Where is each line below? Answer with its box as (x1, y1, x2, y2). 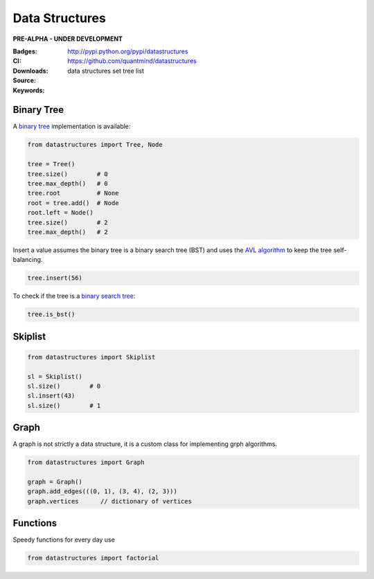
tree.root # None (27, 189, 119, 197)
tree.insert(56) (27, 274, 83, 282)
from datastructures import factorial (27, 554, 159, 562)
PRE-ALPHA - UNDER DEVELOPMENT (12, 35, 123, 43)
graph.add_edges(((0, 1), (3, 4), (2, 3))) (27, 488, 178, 495)
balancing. (12, 256, 43, 264)
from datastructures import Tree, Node (27, 141, 163, 149)
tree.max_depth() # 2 (27, 228, 109, 235)
